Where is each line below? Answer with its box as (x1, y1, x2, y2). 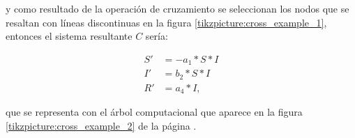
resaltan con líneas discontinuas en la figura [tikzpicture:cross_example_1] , (6, 15, 327, 29)
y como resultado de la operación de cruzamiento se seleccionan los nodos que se (6, 1, 349, 15)
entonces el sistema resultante (6, 29, 133, 43)
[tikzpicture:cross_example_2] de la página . (6, 118, 197, 132)
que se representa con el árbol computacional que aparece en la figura (6, 105, 303, 119)
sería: (145, 29, 168, 43)
